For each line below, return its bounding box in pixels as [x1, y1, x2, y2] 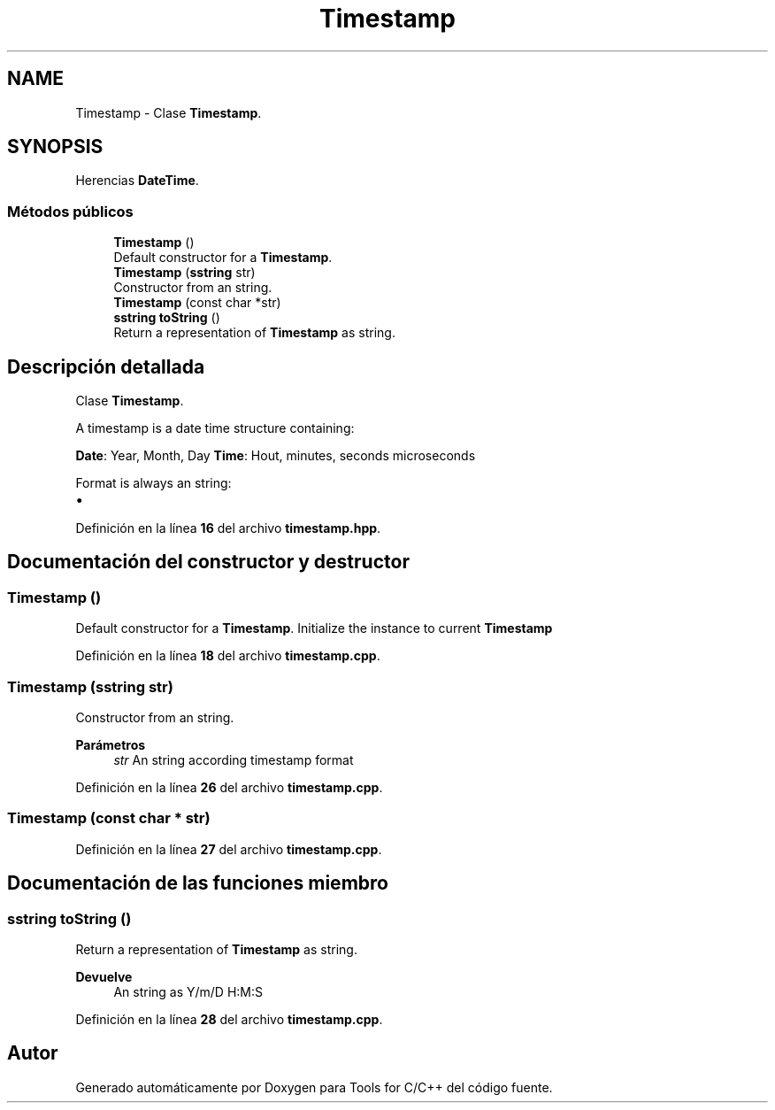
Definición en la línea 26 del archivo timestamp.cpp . [75, 780, 383, 795]
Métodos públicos [7, 202, 134, 220]
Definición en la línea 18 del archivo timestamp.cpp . [75, 648, 380, 664]
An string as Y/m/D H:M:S [113, 983, 264, 999]
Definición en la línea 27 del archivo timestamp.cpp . [75, 841, 382, 857]
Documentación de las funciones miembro [7, 872, 388, 895]
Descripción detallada [7, 355, 205, 378]
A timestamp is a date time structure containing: [75, 420, 355, 436]
